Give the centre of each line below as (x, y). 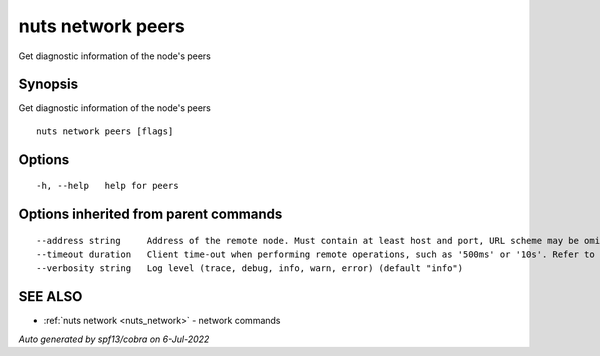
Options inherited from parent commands (150, 214)
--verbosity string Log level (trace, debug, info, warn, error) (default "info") (250, 268)
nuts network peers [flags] (105, 131)
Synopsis (48, 84)
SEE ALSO (50, 296)
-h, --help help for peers (107, 186)
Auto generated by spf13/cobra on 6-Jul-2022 (114, 339)
